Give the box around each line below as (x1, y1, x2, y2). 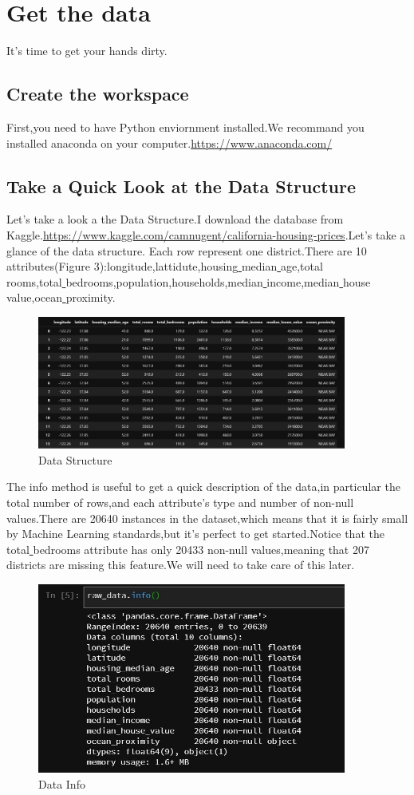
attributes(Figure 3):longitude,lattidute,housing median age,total (6, 258, 323, 275)
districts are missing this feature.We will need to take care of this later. (6, 556, 355, 573)
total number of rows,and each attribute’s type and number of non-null (6, 494, 354, 511)
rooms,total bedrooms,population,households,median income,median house (6, 273, 371, 290)
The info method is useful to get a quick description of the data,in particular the (6, 478, 400, 495)
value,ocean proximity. (6, 289, 116, 306)
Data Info (38, 776, 85, 793)
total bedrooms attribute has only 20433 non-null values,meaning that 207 (6, 540, 369, 557)
